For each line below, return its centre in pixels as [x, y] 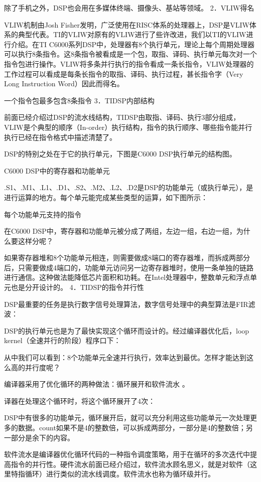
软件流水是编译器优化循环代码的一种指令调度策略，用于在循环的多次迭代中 [127, 454]
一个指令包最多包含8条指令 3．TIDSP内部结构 [79, 100]
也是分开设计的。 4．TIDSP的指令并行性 [77, 287]
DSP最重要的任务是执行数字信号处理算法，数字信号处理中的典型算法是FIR [126, 304]
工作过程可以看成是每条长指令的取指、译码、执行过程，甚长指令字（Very [124, 73]
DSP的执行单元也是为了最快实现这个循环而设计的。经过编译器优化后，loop [127, 330]
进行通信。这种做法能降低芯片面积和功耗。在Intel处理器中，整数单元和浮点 [127, 277]
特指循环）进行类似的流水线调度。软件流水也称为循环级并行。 [113, 474]
